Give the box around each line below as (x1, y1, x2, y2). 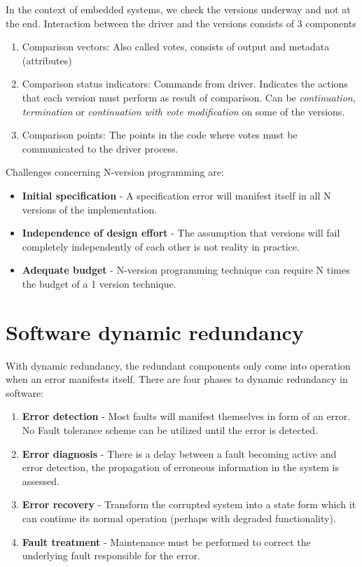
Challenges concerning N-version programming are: (6, 164, 224, 179)
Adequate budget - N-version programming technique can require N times (22, 262, 350, 277)
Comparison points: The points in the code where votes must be (22, 127, 298, 142)
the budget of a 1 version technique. (22, 276, 176, 290)
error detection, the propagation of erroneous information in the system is (22, 460, 339, 475)
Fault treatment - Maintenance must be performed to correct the (22, 534, 311, 549)
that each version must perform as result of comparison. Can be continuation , (22, 90, 356, 104)
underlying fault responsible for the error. (22, 548, 200, 563)
